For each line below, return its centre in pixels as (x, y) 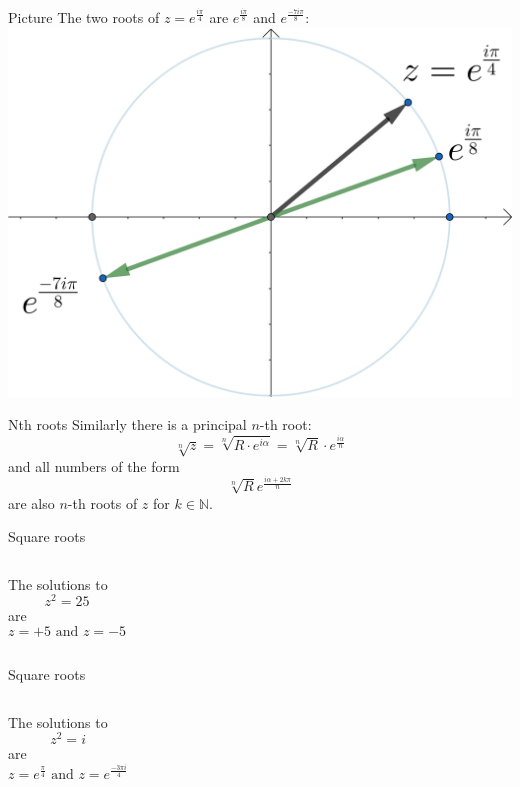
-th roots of (102, 502)
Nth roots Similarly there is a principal (127, 424)
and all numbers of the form (94, 465)
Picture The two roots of (84, 17)
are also (31, 502)
